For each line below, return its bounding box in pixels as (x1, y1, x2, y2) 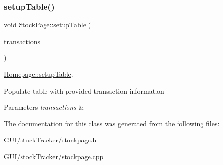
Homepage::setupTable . (4, 69, 73, 79)
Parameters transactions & (4, 102, 84, 112)
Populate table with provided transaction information (4, 85, 164, 95)
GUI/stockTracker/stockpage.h (4, 135, 97, 145)
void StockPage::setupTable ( (4, 20, 91, 30)
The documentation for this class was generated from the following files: (4, 118, 220, 128)
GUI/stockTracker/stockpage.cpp (4, 151, 104, 161)
